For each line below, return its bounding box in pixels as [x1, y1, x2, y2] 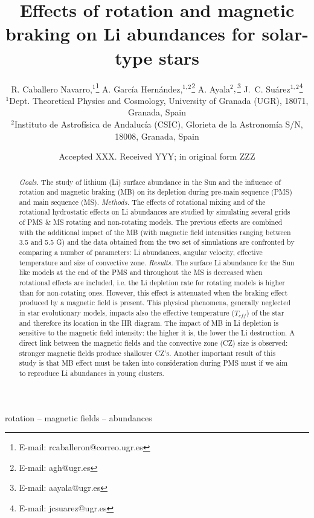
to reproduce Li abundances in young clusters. [19, 367, 164, 378]
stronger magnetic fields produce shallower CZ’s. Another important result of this [19, 348, 276, 358]
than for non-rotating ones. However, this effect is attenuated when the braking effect [19, 287, 288, 297]
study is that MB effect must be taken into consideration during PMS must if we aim [19, 358, 288, 368]
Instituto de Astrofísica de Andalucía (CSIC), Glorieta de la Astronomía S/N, [14, 117, 303, 130]
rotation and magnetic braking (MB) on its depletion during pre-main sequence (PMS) [19, 187, 292, 197]
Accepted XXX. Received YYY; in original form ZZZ [59, 150, 255, 163]
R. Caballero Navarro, [11, 82, 92, 95]
